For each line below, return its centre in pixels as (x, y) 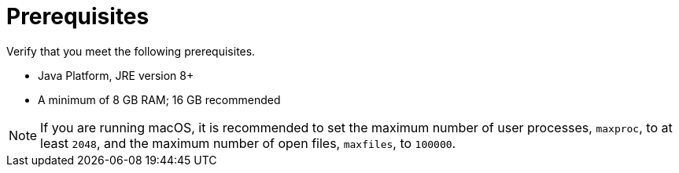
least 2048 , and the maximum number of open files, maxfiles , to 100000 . (248, 143)
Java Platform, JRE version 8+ (116, 75)
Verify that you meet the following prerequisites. (131, 51)
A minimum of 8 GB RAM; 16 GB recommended (159, 99)
